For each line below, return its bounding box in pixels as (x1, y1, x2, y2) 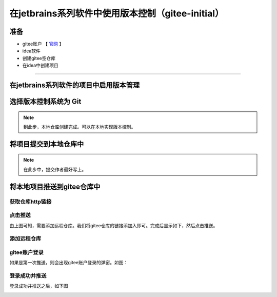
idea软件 (22, 48, 41, 54)
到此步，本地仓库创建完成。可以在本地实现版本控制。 (23, 124, 136, 130)
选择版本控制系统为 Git (9, 97, 82, 106)
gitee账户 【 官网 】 (22, 41, 64, 47)
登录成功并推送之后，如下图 (9, 283, 68, 289)
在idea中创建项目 (22, 62, 59, 69)
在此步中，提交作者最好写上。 (23, 166, 87, 172)
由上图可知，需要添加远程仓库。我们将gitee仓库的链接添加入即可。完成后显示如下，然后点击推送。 (9, 222, 218, 228)
